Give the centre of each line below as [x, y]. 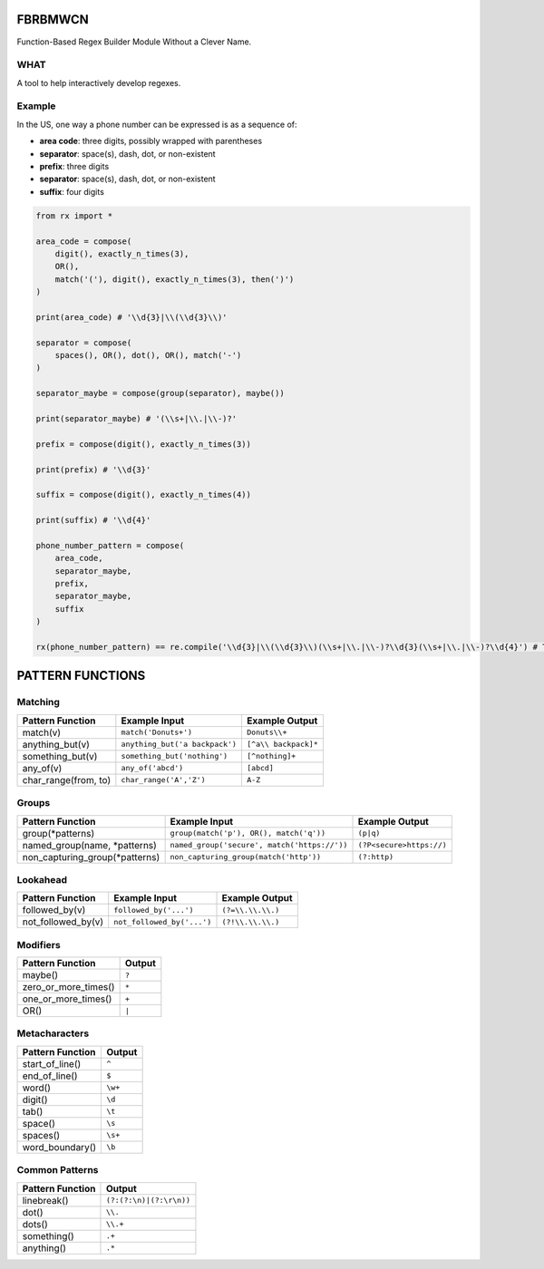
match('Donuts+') [157, 733]
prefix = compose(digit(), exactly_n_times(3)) [143, 444]
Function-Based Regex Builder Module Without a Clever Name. [134, 42]
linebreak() [45, 1200]
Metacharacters [53, 1033]
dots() [35, 1224]
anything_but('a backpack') [179, 745]
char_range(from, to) [67, 780]
